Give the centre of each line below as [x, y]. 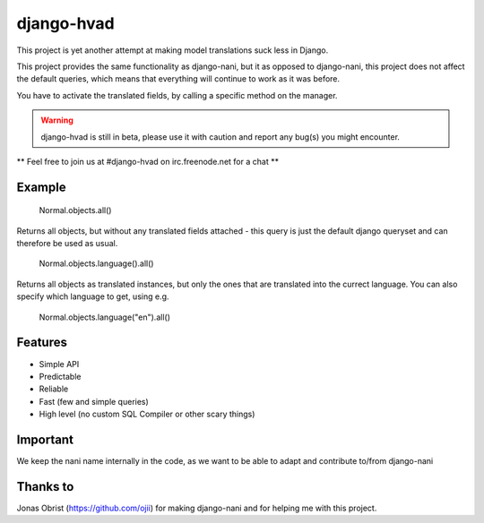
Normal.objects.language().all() [96, 263]
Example [41, 187]
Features [42, 343]
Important [45, 439]
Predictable [60, 376]
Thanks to [45, 487]
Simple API [59, 364]
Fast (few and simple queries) [94, 401]
